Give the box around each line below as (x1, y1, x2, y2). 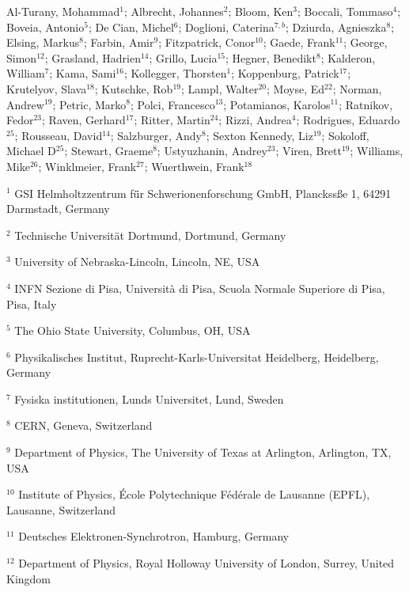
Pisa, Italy (6, 295, 57, 312)
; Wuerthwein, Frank (144, 157, 244, 174)
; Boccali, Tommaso (297, 3, 393, 19)
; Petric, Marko (52, 96, 127, 112)
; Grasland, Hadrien (44, 49, 141, 66)
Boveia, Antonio (6, 18, 85, 35)
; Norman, (332, 80, 382, 97)
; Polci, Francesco (131, 96, 215, 112)
